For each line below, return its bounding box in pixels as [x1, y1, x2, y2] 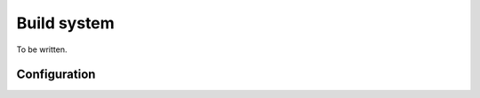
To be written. [16, 44, 68, 55]
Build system [16, 13, 115, 33]
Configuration [16, 67, 96, 82]
